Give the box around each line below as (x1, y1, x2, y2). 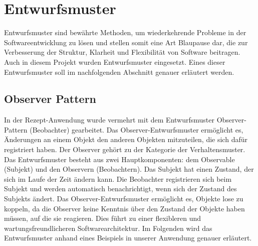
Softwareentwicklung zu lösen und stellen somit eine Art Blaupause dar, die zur (4, 37, 248, 47)
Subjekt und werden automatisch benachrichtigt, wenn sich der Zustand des (4, 183, 237, 194)
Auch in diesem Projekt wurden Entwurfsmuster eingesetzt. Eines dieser (4, 56, 225, 67)
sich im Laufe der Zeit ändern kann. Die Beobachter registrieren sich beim (4, 173, 232, 184)
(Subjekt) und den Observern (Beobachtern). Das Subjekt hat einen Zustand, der (4, 164, 254, 174)
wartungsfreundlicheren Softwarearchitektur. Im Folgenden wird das (4, 222, 212, 233)
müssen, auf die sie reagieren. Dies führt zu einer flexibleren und (4, 213, 201, 223)
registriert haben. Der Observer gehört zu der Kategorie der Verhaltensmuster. (4, 144, 245, 155)
